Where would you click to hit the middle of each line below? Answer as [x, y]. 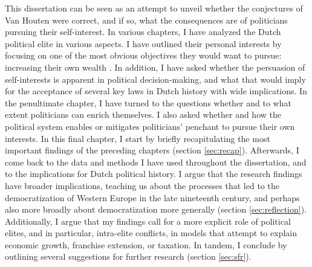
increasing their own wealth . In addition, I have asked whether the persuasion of [155, 67]
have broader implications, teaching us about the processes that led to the [142, 185]
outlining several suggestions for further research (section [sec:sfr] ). [128, 256]
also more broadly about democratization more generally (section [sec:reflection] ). [156, 209]
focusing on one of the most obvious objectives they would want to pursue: [143, 55]
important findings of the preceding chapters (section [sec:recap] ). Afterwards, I [152, 150]
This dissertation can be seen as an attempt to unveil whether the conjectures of [154, 8]
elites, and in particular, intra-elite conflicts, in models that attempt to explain [151, 233]
